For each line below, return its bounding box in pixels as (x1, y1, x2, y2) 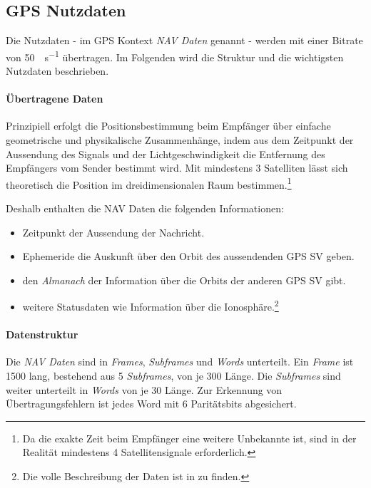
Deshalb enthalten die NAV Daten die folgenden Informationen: (6, 201, 284, 216)
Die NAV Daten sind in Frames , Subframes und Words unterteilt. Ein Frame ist (6, 354, 354, 369)
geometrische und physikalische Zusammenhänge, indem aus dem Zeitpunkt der (6, 133, 354, 147)
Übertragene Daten (6, 91, 103, 106)
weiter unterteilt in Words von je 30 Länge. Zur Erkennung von (6, 382, 283, 397)
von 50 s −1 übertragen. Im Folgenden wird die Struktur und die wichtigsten (6, 47, 344, 64)
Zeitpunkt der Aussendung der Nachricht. (22, 224, 205, 239)
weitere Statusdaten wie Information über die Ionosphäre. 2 (22, 297, 279, 314)
